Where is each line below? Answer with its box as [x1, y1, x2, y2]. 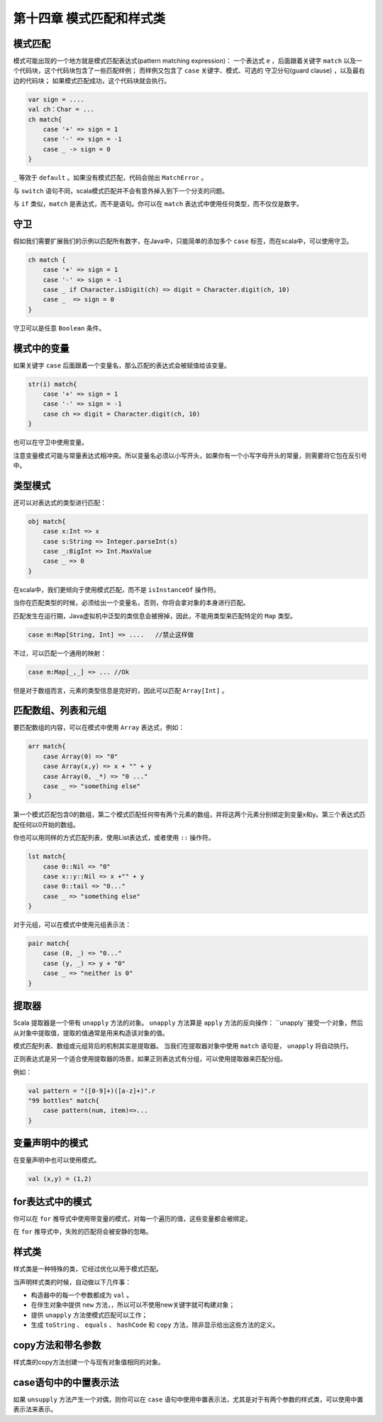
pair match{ [28, 939, 70, 948]
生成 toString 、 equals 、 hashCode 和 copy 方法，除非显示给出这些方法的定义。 [30, 1320, 279, 1329]
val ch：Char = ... [28, 105, 95, 114]
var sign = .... [28, 95, 85, 103]
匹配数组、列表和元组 [13, 704, 106, 717]
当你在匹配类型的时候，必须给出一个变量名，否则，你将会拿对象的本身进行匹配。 [13, 598, 250, 607]
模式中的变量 [13, 342, 70, 355]
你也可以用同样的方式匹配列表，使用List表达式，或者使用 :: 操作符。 [13, 834, 216, 842]
